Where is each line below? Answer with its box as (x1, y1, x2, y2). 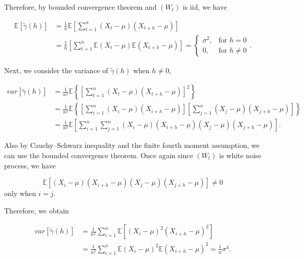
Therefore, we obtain (4, 205, 69, 215)
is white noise (219, 149, 262, 160)
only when (4, 188, 36, 199)
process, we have (4, 160, 56, 170)
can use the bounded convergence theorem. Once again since (4, 149, 193, 160)
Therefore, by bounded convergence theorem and (4, 2, 157, 12)
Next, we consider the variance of (4, 64, 108, 75)
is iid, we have (182, 2, 227, 12)
